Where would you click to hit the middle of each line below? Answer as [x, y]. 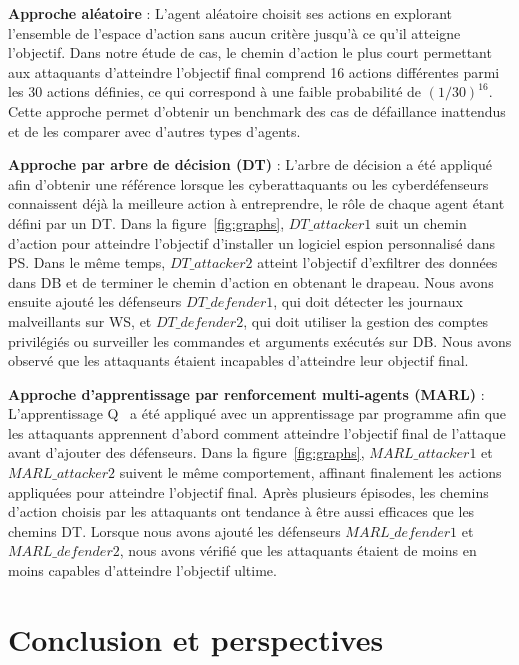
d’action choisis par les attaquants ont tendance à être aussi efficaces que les [241, 511]
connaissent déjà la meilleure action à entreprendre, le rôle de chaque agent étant [256, 203]
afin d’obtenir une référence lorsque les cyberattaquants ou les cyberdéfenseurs [248, 183]
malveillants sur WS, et [80, 320]
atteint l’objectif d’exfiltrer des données [377, 262]
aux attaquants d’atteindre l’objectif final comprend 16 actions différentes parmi [254, 71]
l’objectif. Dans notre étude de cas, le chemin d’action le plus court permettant [250, 52]
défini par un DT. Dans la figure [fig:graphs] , [146, 222]
